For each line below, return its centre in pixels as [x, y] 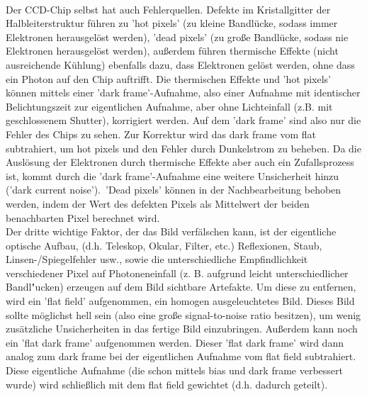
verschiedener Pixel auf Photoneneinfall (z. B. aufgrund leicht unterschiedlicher [177, 273]
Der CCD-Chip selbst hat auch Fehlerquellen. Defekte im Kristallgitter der [168, 9]
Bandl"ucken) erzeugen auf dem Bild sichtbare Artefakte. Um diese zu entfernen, [181, 287]
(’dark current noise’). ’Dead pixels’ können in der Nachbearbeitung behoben [174, 190]
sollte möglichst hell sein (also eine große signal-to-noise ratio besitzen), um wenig [183, 314]
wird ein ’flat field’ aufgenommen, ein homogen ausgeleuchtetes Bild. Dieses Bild [180, 301]
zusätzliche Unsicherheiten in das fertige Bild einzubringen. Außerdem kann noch [182, 329]
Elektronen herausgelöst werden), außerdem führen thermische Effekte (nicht [172, 51]
